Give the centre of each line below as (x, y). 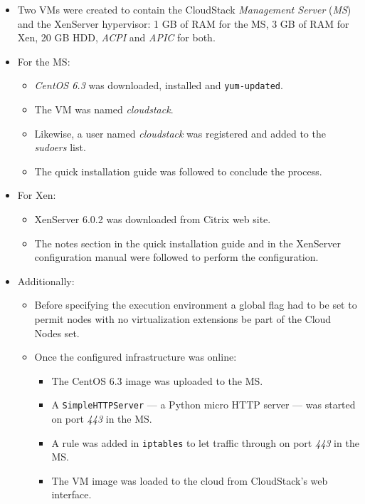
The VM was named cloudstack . (104, 109)
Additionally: (46, 281)
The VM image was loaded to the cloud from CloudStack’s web (190, 480)
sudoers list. (60, 147)
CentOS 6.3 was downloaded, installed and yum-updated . (159, 85)
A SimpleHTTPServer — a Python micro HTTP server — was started (203, 405)
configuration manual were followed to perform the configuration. (176, 257)
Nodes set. (57, 333)
